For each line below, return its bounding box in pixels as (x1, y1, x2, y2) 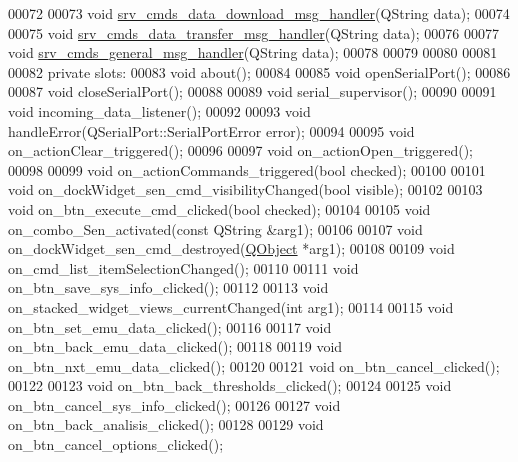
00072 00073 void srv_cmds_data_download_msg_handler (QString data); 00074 (8, 3, 510, 23)
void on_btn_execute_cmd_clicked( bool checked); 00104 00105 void (8, 198, 431, 219)
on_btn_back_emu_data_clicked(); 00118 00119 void (8, 336, 343, 357)
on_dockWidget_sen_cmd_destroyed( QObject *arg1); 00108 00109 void (8, 238, 455, 259)
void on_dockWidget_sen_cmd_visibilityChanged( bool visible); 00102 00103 (8, 179, 483, 200)
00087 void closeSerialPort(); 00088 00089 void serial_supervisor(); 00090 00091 (8, 81, 497, 102)
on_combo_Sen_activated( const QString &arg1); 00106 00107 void (8, 218, 423, 239)
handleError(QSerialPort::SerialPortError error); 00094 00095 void (8, 120, 415, 141)
